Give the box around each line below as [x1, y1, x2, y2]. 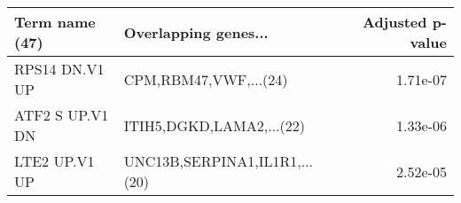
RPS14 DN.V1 [14, 59, 105, 79]
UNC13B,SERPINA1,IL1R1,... [123, 151, 313, 171]
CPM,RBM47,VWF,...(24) [123, 68, 288, 90]
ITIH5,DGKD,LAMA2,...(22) [123, 114, 305, 136]
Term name [14, 12, 96, 32]
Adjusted [362, 12, 427, 32]
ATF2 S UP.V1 [14, 105, 109, 125]
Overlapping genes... [123, 21, 269, 43]
